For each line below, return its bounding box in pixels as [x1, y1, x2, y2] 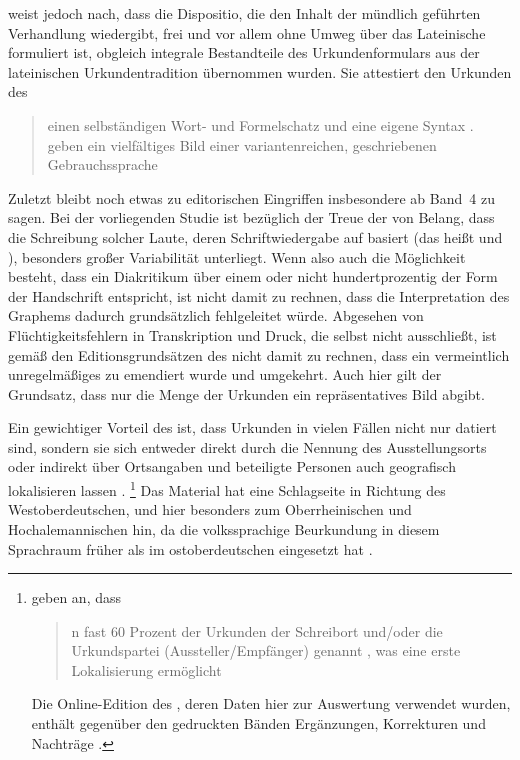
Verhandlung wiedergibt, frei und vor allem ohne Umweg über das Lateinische [8, 22, 486, 43]
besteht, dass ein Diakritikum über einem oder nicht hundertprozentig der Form [8, 266, 498, 287]
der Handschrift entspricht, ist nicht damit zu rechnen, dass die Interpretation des [8, 285, 510, 306]
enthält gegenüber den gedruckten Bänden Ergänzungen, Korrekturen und [31, 713, 486, 734]
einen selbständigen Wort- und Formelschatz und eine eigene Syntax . [47, 114, 474, 135]
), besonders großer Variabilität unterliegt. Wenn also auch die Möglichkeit [8, 246, 466, 267]
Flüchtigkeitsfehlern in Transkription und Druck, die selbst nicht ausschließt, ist [8, 324, 497, 345]
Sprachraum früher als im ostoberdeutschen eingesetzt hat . [8, 538, 373, 559]
